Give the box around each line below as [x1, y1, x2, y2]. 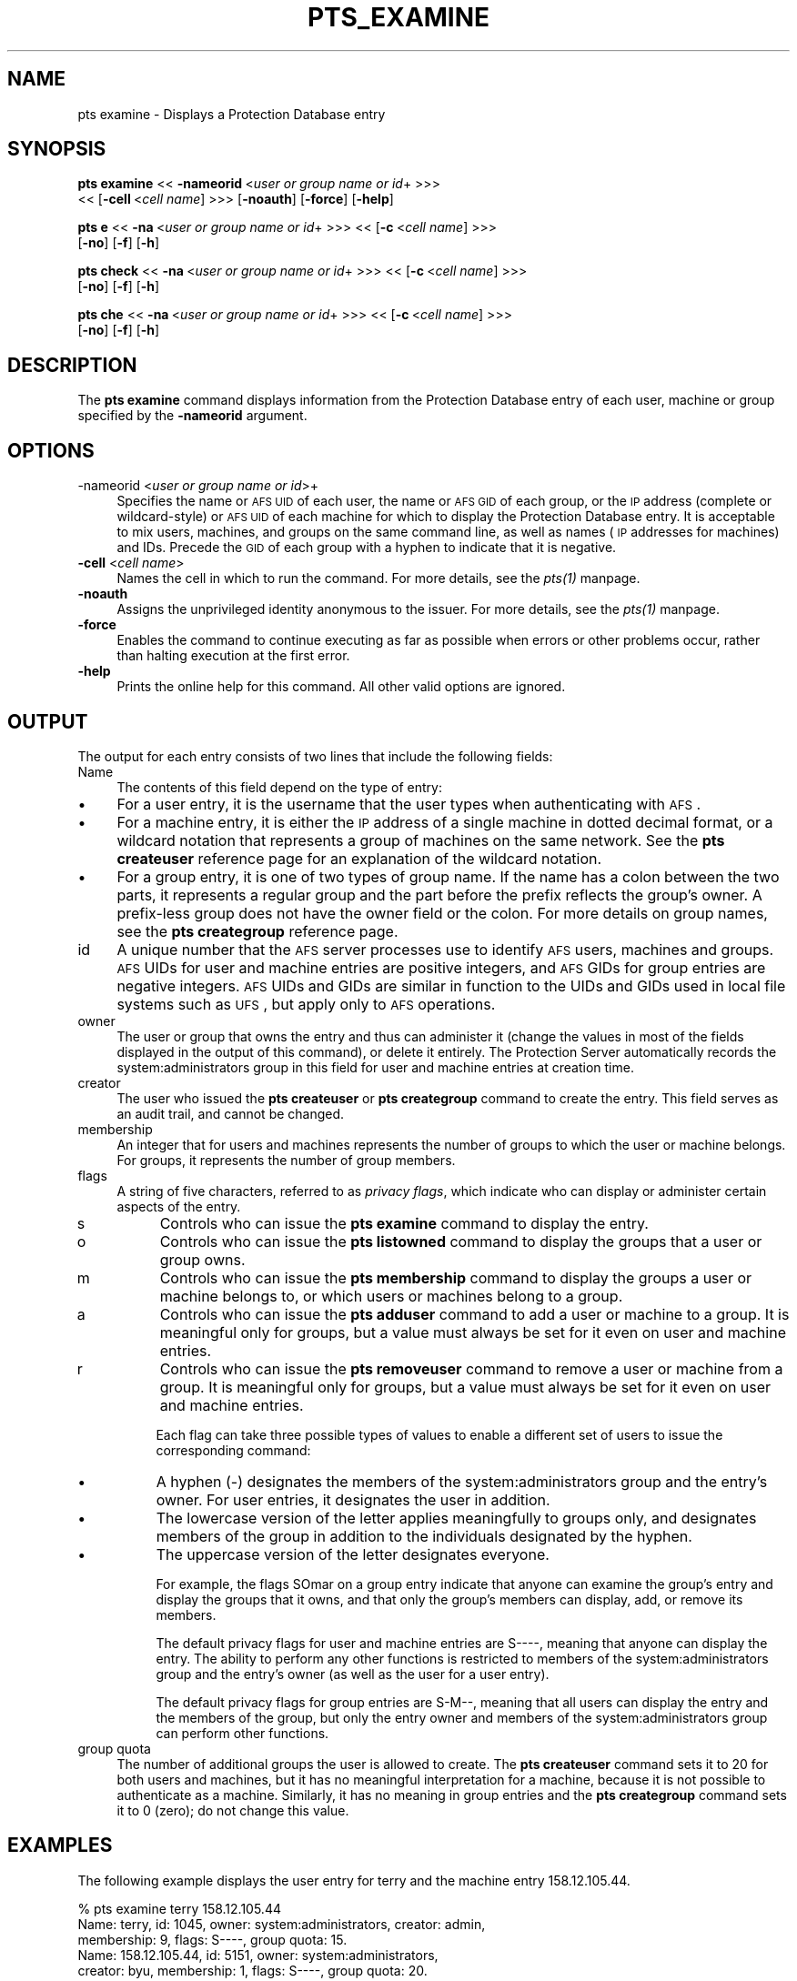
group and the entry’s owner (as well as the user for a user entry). [156, 1665, 550, 1682]
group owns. [159, 1250, 246, 1269]
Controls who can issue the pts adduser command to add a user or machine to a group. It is [159, 1304, 790, 1323]
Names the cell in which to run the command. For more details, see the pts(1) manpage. [116, 570, 641, 587]
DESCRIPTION [7, 353, 137, 377]
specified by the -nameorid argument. [77, 407, 308, 424]
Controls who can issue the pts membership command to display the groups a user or [159, 1268, 752, 1287]
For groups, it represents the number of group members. [116, 1151, 456, 1168]
